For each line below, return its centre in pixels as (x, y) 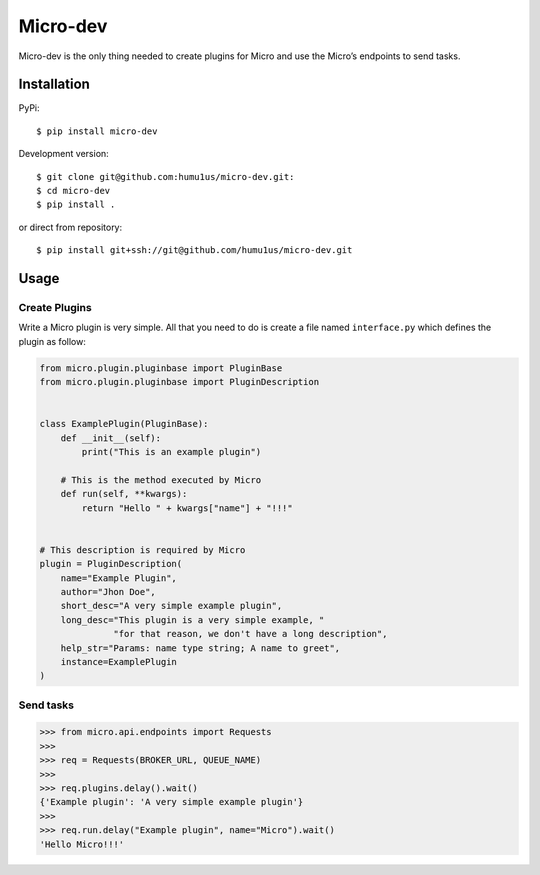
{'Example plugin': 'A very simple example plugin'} (171, 802)
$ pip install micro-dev (97, 131)
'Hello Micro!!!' (82, 844)
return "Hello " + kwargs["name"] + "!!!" (187, 508)
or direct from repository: (70, 227)
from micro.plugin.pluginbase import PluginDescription (179, 382)
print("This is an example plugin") (171, 452)
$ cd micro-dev (73, 191)
